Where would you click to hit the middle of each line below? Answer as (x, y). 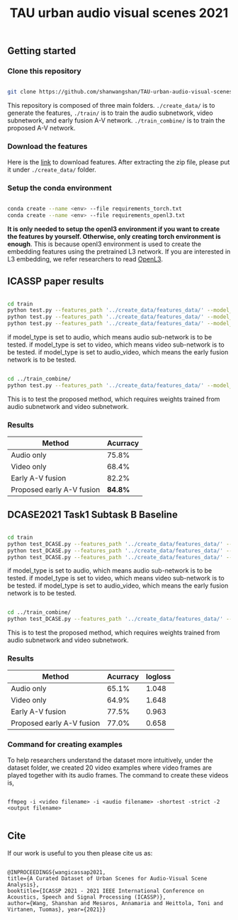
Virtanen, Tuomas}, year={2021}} (57, 909)
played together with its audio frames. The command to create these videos (118, 775)
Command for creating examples (65, 744)
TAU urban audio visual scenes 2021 (119, 13)
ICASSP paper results (56, 281)
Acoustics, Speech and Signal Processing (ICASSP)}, (87, 897)
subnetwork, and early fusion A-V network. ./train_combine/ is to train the (116, 120)
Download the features (47, 147)
